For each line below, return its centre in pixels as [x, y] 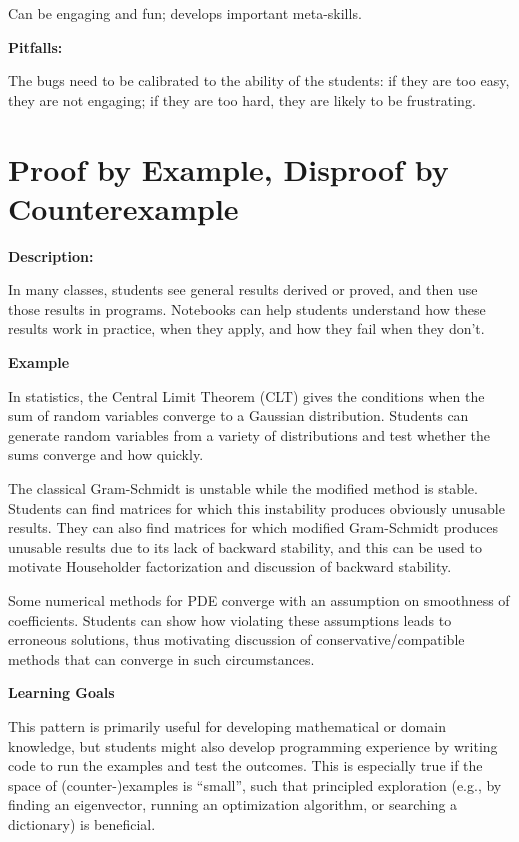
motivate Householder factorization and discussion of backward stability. [230, 566]
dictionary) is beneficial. [82, 823]
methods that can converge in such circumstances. [161, 658]
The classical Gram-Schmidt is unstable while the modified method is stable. [243, 488]
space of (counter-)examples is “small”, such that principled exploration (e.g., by [255, 784]
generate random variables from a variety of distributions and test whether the [249, 434]
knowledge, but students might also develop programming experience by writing [253, 745]
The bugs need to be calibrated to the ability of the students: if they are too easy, [259, 80]
